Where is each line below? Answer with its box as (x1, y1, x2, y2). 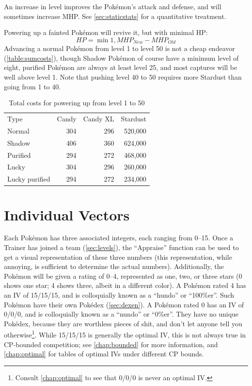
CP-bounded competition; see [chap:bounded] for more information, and (4, 339, 218, 349)
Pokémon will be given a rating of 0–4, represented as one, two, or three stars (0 (4, 270, 242, 281)
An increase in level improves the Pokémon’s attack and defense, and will (4, 1, 221, 11)
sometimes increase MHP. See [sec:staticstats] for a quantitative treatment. (4, 11, 226, 21)
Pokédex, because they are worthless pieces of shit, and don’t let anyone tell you (4, 318, 242, 328)
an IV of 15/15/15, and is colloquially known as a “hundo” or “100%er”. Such (4, 290, 235, 300)
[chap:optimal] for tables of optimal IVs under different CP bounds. (4, 349, 204, 359)
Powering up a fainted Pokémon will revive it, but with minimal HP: (4, 27, 208, 37)
